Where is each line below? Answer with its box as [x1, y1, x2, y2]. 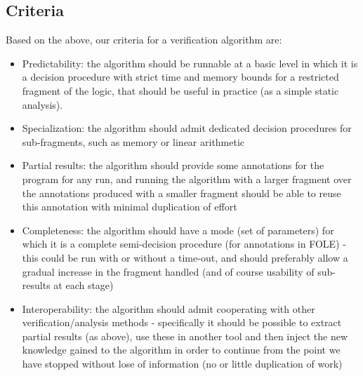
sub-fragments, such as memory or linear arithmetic [22, 134, 245, 149]
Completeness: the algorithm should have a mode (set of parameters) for [22, 222, 334, 237]
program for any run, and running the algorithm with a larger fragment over [22, 171, 352, 186]
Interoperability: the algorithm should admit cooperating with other [22, 301, 315, 316]
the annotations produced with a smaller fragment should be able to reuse [22, 185, 341, 200]
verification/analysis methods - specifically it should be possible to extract [22, 315, 342, 330]
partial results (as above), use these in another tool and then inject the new [22, 328, 348, 343]
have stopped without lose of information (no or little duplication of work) [22, 356, 343, 371]
